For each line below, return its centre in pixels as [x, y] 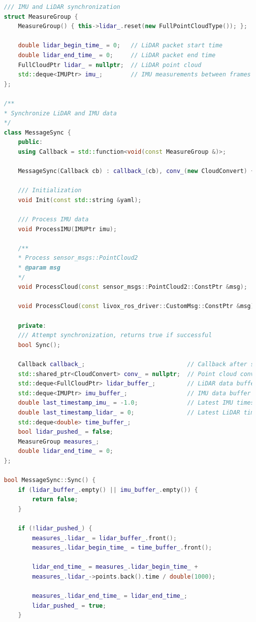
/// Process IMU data [53, 220]
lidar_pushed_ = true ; [69, 605]
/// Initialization [50, 190]
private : [32, 326]
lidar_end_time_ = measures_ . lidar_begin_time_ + [115, 567]
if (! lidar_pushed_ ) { [55, 529]
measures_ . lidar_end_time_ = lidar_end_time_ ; [110, 596]
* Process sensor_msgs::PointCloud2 [78, 258]
